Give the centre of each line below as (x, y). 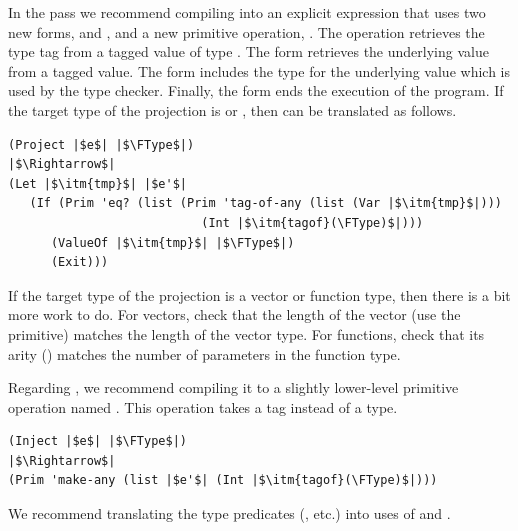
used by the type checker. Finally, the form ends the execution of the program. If (256, 90)
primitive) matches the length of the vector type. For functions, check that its (246, 333)
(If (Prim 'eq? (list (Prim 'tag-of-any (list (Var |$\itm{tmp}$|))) (265, 203)
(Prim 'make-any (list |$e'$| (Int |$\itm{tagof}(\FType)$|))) (223, 480)
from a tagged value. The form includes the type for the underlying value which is (259, 70)
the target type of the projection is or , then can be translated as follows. (232, 109)
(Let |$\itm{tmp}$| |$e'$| (97, 183)
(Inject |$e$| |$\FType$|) (97, 441)
